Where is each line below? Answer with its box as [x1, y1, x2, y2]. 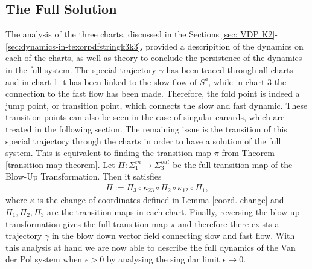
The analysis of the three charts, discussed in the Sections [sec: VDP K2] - [5, 28, 278, 41]
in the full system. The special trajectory [5, 63, 156, 76]
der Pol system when [5, 253, 83, 265]
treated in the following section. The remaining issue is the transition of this [5, 122, 287, 135]
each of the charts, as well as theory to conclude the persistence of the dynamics [5, 51, 302, 64]
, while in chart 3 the [208, 75, 287, 88]
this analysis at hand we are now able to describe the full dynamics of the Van [5, 241, 296, 253]
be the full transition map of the [173, 158, 293, 170]
